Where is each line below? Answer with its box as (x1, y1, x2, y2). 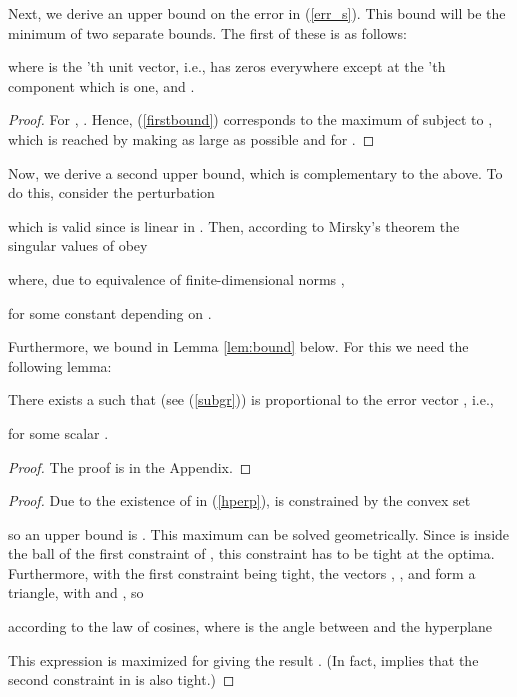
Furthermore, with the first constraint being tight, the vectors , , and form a (8, 562, 476, 583)
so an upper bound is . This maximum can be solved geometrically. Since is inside (8, 523, 510, 544)
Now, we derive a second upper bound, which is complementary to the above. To (8, 162, 503, 183)
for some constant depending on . (8, 302, 212, 323)
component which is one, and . (8, 75, 195, 96)
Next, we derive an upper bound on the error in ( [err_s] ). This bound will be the (8, 3, 506, 23)
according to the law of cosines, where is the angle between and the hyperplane (8, 616, 493, 637)
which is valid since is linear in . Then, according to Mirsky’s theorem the (8, 215, 460, 236)
